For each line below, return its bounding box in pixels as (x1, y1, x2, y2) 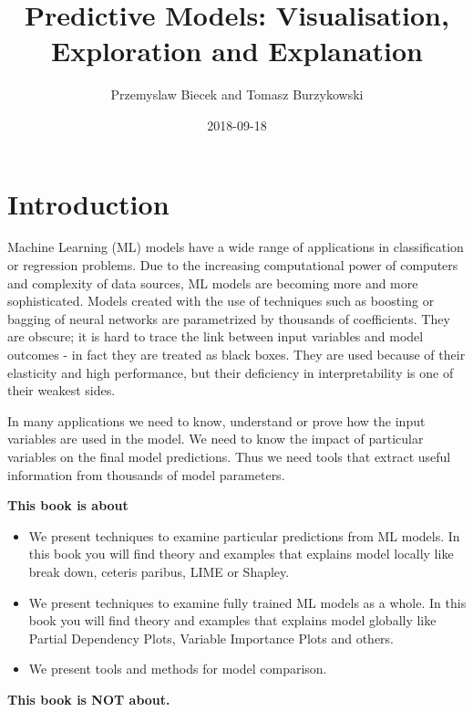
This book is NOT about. (7, 689, 170, 708)
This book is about (7, 496, 129, 515)
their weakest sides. (7, 381, 116, 400)
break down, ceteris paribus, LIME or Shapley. (28, 561, 290, 581)
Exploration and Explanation (51, 32, 423, 69)
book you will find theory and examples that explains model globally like (28, 611, 437, 630)
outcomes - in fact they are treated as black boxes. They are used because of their (7, 345, 466, 363)
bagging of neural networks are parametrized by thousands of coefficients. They (7, 309, 450, 328)
